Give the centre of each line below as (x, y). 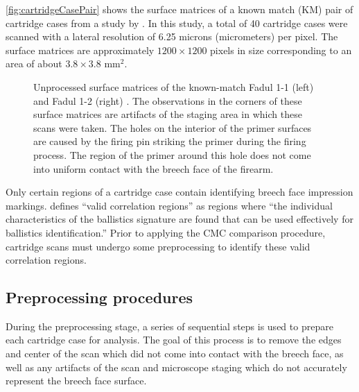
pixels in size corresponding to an (281, 50)
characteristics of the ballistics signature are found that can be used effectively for (179, 219)
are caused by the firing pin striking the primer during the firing (170, 141)
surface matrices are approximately (80, 50)
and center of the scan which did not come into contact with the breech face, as (175, 353)
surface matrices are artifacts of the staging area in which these (168, 114)
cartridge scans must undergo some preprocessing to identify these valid (158, 246)
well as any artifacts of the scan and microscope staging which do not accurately (176, 367)
